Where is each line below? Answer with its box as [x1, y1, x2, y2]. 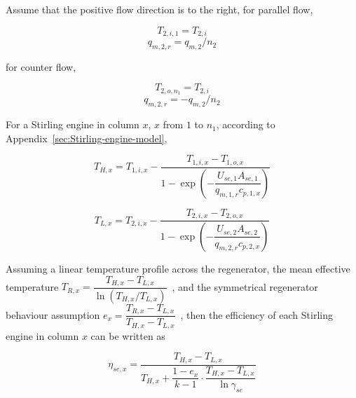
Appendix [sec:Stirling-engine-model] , [6, 130, 167, 145]
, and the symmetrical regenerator [172, 279, 318, 294]
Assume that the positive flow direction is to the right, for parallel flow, [6, 2, 313, 16]
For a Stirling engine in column [6, 117, 139, 132]
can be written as [90, 328, 165, 343]
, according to [216, 117, 275, 132]
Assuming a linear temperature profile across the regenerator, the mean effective [6, 261, 350, 275]
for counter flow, [6, 59, 76, 74]
